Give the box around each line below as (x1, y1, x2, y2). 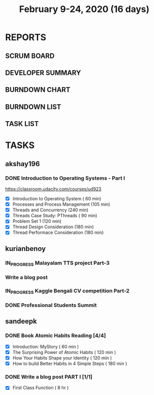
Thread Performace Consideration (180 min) (12, 229, 104, 236)
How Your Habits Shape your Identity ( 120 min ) (12, 354, 112, 361)
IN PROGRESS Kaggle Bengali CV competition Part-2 (5, 287, 129, 295)
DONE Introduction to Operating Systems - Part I (5, 174, 125, 181)
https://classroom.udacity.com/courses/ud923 (5, 186, 102, 192)
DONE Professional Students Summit (5, 302, 97, 309)
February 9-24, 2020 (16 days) (19, 4, 149, 15)
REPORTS (5, 32, 47, 43)
